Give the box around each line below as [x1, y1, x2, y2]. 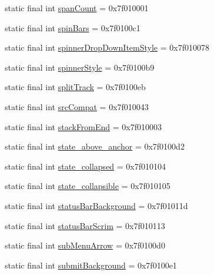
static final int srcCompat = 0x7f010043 [5, 100, 149, 112]
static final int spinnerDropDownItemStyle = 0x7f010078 [5, 41, 209, 54]
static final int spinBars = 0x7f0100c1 [5, 21, 141, 34]
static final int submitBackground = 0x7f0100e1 [5, 259, 177, 271]
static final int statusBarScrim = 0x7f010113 [5, 219, 165, 231]
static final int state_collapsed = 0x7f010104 [5, 160, 166, 172]
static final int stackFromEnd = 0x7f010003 [5, 120, 162, 132]
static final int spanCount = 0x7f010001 [5, 2, 149, 14]
